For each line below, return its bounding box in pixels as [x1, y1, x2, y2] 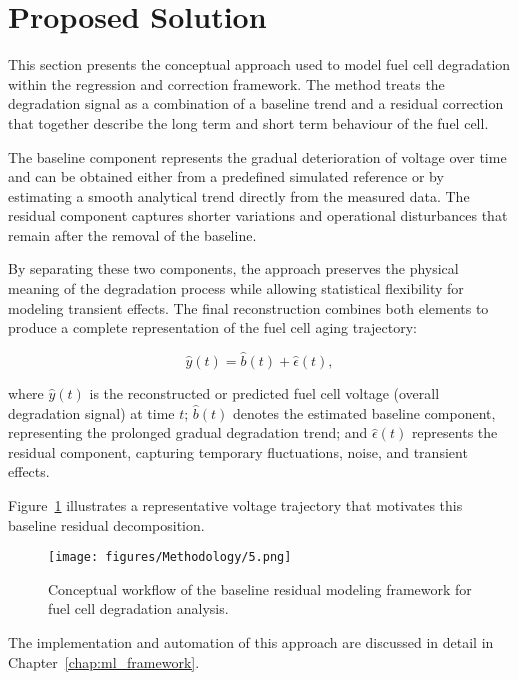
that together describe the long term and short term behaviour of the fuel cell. [8, 112, 489, 133]
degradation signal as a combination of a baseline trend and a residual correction [8, 93, 504, 114]
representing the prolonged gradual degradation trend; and [8, 422, 368, 443]
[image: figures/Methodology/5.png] [48, 550, 292, 565]
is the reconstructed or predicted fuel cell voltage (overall [89, 383, 440, 404]
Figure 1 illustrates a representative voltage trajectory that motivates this [8, 495, 463, 516]
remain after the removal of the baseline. [8, 224, 257, 245]
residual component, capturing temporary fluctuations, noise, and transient [8, 441, 468, 462]
